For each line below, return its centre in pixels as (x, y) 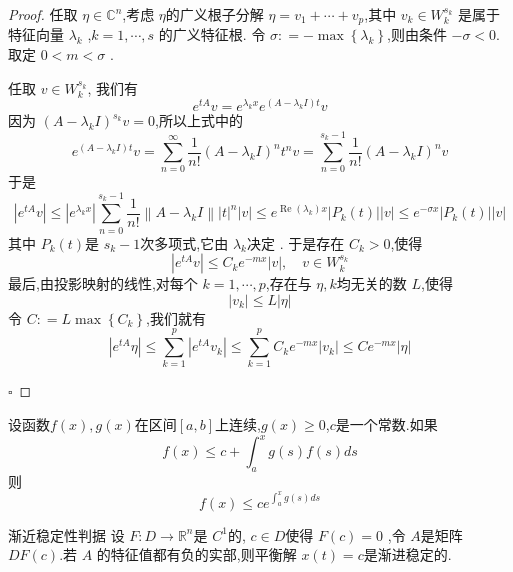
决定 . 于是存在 (295, 242)
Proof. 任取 (43, 14)
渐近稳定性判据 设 (66, 534)
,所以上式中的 (199, 120)
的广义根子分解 (214, 14)
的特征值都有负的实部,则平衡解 (196, 554)
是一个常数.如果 (386, 424)
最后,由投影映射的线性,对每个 (103, 283)
